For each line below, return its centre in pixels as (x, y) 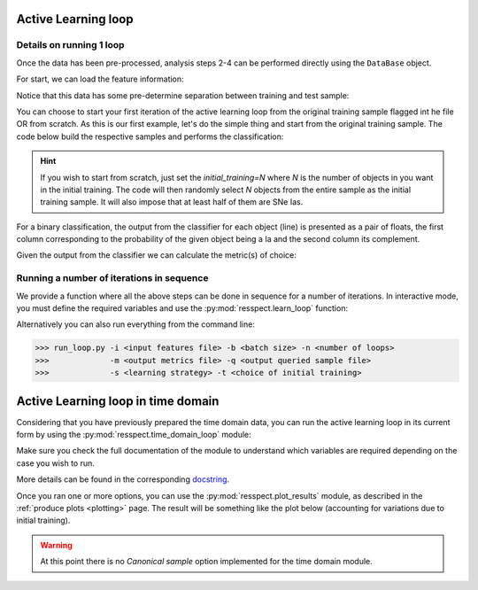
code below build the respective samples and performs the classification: (150, 136)
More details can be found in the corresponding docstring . (123, 479)
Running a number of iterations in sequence (112, 278)
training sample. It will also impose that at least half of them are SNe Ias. (172, 202)
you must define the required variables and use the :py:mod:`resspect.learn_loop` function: (182, 308)
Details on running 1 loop (70, 45)
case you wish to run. (55, 463)
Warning (56, 545)
